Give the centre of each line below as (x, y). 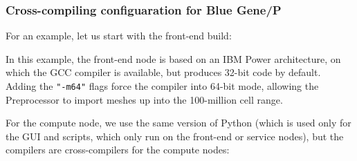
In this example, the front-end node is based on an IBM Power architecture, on (173, 58)
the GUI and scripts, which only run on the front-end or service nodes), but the (175, 136)
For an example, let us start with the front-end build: (119, 36)
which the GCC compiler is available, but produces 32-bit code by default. (163, 72)
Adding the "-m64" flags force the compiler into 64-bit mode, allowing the (162, 86)
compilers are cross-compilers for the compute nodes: (118, 150)
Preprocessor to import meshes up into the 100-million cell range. (144, 99)
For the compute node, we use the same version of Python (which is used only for (178, 123)
